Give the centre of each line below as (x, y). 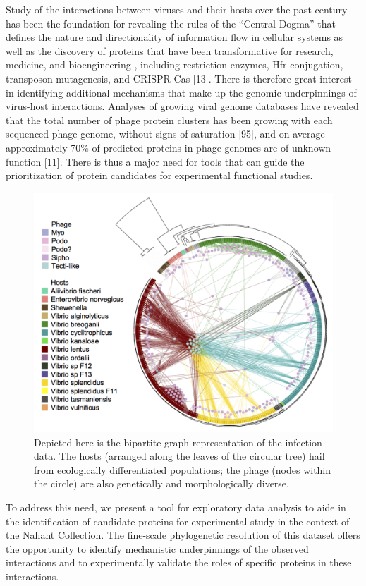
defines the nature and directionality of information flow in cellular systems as (175, 37)
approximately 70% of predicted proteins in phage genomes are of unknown (169, 147)
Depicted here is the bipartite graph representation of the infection (178, 442)
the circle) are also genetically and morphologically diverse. (161, 483)
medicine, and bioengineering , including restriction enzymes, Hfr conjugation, (175, 65)
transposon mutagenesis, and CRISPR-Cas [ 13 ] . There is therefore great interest (179, 78)
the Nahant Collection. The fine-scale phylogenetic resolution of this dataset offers (183, 535)
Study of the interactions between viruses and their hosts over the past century (177, 9)
